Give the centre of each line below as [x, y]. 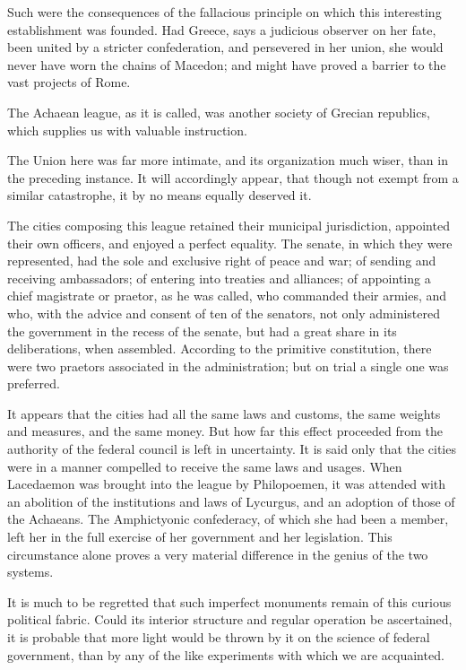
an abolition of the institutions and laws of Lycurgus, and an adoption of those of [231, 501]
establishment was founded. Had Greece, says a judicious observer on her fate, [222, 29]
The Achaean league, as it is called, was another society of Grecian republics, [219, 112]
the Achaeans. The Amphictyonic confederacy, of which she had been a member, [228, 519]
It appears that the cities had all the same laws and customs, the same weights [224, 413]
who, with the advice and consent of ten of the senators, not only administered [224, 313]
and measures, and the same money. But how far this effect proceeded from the [225, 431]
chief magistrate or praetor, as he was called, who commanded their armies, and [227, 296]
